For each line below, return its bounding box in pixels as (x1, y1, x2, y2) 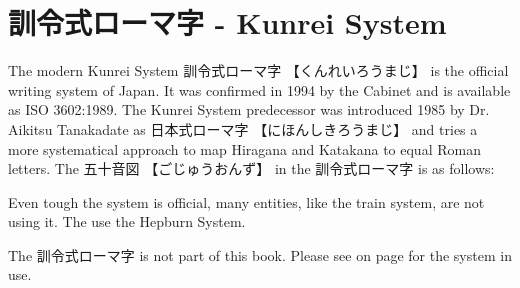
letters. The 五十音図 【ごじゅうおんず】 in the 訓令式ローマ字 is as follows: (8, 158, 495, 179)
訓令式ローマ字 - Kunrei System (8, 2, 447, 43)
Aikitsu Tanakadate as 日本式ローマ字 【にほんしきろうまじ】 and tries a (8, 118, 478, 139)
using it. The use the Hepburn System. (8, 211, 246, 232)
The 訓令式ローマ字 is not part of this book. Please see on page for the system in (8, 244, 512, 265)
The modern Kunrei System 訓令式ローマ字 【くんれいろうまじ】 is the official (8, 60, 509, 81)
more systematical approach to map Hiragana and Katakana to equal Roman (8, 138, 481, 159)
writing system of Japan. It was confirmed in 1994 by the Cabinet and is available (8, 79, 511, 100)
